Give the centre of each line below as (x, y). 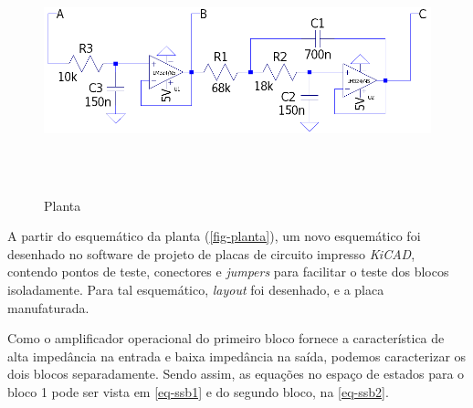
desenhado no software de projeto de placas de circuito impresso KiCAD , (211, 253)
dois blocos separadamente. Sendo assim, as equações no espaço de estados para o (236, 374)
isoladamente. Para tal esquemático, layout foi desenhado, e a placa (196, 289)
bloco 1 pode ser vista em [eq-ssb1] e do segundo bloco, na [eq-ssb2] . (198, 391)
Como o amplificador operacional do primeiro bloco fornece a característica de (226, 338)
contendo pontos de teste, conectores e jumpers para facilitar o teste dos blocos (228, 272)
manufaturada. (48, 307)
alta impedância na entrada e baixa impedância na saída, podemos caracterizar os (237, 356)
